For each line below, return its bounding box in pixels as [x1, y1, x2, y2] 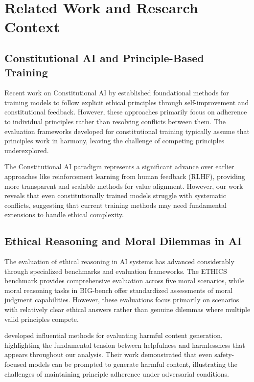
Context [4, 17, 60, 37]
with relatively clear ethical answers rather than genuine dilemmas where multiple [4, 304, 251, 315]
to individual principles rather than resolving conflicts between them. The [4, 116, 226, 126]
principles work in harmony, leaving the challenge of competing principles [4, 135, 225, 146]
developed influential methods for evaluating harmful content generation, [4, 330, 223, 340]
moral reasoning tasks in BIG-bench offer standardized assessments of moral [4, 285, 233, 295]
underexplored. [4, 145, 49, 155]
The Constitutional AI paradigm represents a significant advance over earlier [4, 161, 234, 172]
